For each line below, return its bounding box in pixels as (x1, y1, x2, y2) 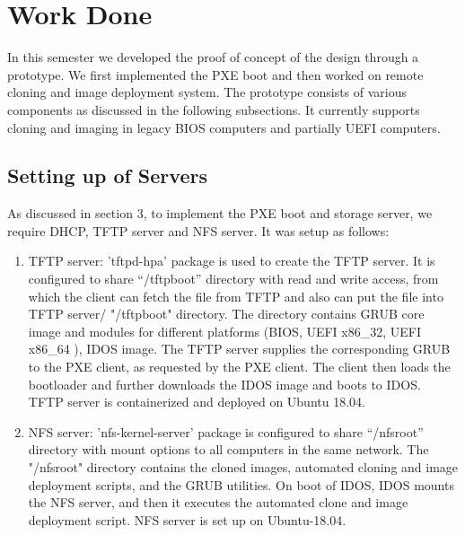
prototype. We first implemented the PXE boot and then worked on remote (7, 65, 424, 83)
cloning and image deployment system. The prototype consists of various (7, 83, 408, 101)
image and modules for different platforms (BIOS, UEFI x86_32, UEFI (28, 321, 422, 340)
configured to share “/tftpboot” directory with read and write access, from (28, 269, 439, 288)
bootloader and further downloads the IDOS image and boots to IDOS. (28, 374, 421, 393)
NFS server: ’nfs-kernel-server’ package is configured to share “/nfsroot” (28, 422, 424, 441)
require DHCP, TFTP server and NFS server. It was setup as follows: (7, 221, 390, 240)
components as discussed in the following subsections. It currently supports (7, 100, 420, 118)
